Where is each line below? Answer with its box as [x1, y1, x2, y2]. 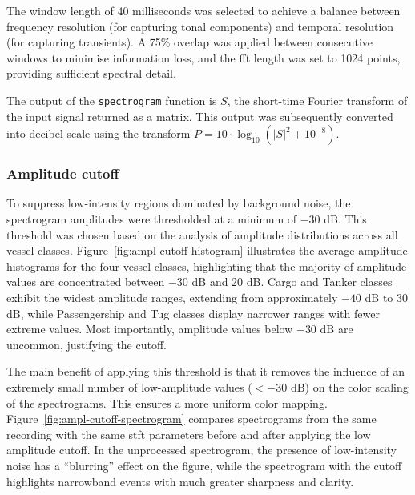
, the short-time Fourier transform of [227, 91, 408, 108]
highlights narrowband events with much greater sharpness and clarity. [6, 473, 354, 489]
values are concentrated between [6, 273, 165, 290]
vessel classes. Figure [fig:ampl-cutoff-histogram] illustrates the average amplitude [6, 242, 408, 259]
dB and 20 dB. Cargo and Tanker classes [191, 273, 393, 290]
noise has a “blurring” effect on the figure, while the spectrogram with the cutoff [6, 457, 402, 473]
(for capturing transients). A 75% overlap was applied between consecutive [6, 34, 373, 50]
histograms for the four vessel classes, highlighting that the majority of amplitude [6, 257, 407, 274]
